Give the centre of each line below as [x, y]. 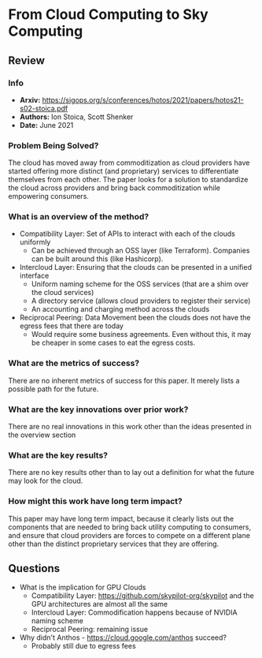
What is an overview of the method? [79, 217]
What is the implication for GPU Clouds [83, 587]
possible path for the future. [54, 389]
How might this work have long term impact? [95, 501]
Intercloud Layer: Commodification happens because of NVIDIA [134, 612]
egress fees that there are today [72, 326]
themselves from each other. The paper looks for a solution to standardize [128, 180]
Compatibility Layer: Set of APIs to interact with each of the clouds [127, 234]
